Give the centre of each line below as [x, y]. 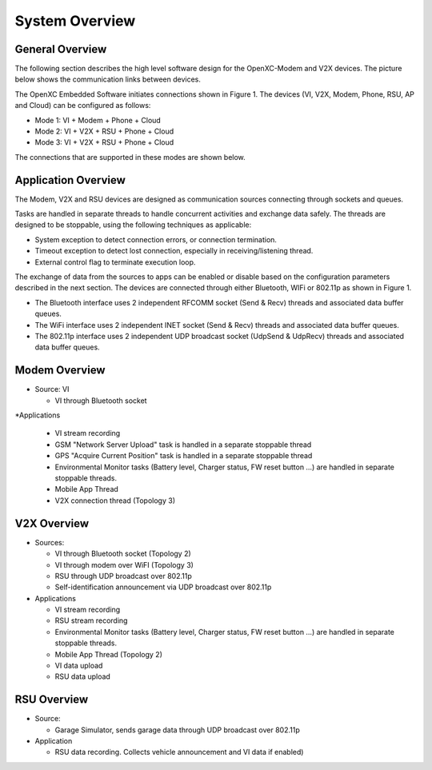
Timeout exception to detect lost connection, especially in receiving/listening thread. [174, 251]
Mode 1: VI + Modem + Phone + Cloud [98, 120]
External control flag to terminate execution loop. [115, 262]
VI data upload [79, 666]
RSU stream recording [91, 620]
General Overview [61, 49]
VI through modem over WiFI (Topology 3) [124, 565]
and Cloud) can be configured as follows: [83, 106]
